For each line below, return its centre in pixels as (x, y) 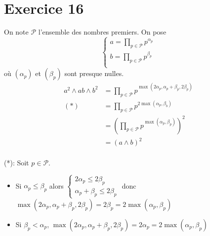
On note (16, 32)
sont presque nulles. (94, 73)
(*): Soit (17, 163)
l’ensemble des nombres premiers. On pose (102, 32)
